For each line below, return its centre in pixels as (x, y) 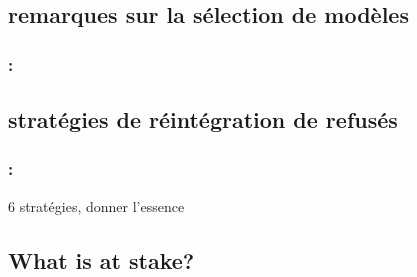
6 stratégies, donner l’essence (96, 205)
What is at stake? (101, 259)
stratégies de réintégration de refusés (203, 119)
